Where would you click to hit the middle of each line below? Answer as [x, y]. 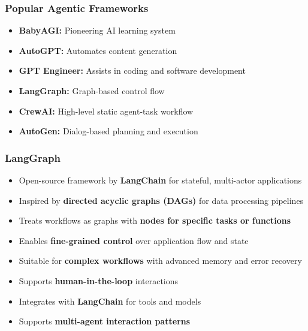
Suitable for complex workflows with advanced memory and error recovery [160, 261]
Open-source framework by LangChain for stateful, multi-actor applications [160, 180]
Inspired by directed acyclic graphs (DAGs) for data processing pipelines [161, 200]
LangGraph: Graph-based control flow [92, 91]
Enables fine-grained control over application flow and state [134, 240]
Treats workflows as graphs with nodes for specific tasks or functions [155, 220]
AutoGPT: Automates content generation [98, 50]
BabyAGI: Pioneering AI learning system [97, 30]
